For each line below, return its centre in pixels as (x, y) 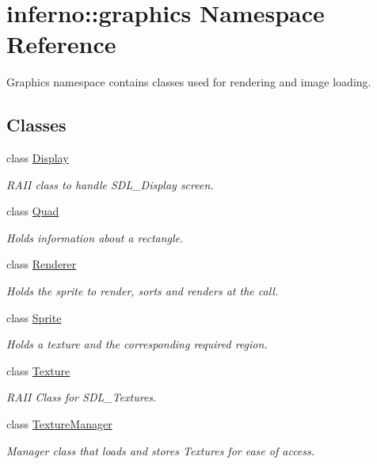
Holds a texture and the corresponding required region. (137, 344)
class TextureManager (59, 424)
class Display (38, 158)
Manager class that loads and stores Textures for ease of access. (161, 450)
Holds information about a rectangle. (95, 237)
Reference (61, 44)
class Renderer (42, 264)
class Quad (33, 211)
